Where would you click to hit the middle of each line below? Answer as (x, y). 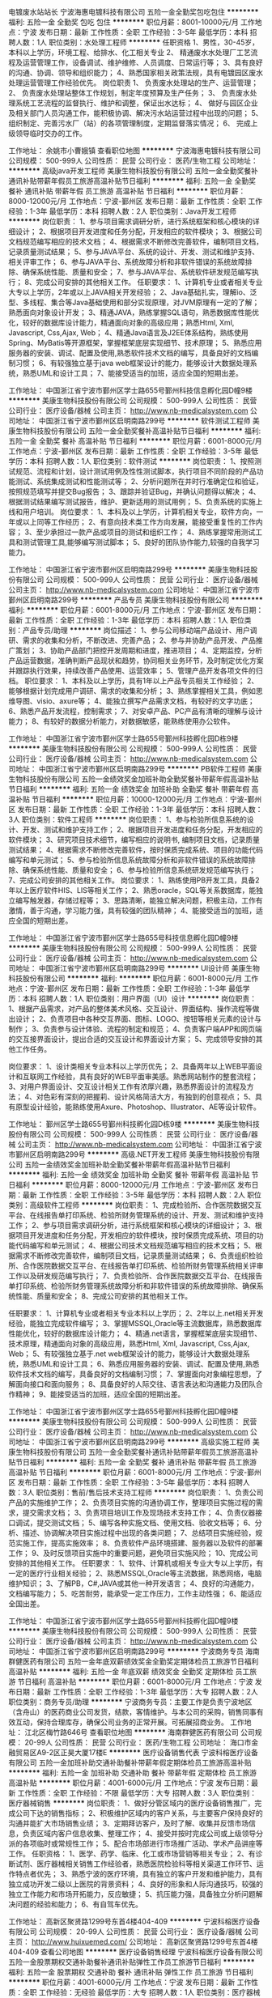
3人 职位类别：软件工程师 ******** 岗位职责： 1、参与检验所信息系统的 (127, 819)
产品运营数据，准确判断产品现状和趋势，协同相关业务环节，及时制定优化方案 (136, 661)
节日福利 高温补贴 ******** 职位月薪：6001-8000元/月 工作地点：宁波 (135, 1681)
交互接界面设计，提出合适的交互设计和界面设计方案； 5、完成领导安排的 (136, 1039)
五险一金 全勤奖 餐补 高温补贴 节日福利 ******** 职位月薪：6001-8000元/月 (135, 441)
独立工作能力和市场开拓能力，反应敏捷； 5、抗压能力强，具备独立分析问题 (132, 1894)
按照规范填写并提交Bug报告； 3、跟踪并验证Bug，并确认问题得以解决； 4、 (134, 491)
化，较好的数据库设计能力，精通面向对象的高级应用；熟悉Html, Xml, (121, 323)
